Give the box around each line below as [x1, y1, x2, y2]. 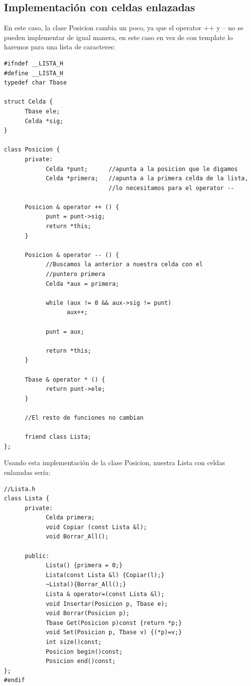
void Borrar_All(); [45, 533, 109, 540]
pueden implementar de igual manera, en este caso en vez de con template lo [4, 32, 233, 42]
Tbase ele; [24, 107, 60, 115]
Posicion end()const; [45, 658, 116, 665]
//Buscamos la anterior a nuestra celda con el [45, 261, 203, 268]
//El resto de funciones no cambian [24, 414, 144, 421]
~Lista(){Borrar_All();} [45, 581, 126, 588]
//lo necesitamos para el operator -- [108, 184, 234, 192]
